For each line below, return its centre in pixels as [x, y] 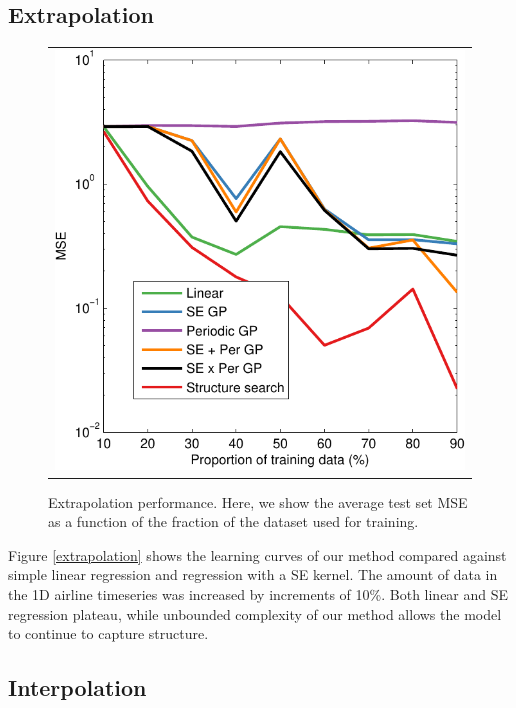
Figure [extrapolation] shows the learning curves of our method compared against [257, 554]
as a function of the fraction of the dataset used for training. [233, 521]
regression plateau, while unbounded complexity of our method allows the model [255, 613]
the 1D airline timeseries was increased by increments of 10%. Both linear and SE [258, 594]
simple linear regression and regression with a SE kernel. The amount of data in [253, 574]
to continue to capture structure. [108, 633]
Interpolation [77, 687]
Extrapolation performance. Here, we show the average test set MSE [258, 501]
